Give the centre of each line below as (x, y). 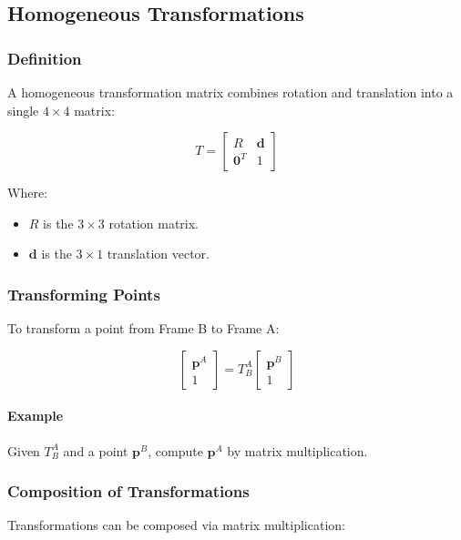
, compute (175, 450)
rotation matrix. (154, 223)
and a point (96, 450)
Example (36, 416)
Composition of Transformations (128, 491)
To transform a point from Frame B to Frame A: (143, 328)
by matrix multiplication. (297, 450)
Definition (45, 58)
